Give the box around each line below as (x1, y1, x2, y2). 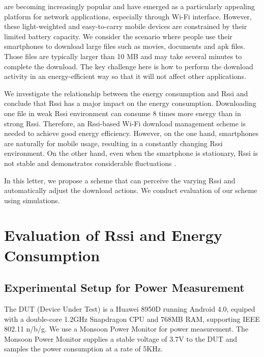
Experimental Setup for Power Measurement (4, 280, 245, 295)
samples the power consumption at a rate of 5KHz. (4, 343, 163, 354)
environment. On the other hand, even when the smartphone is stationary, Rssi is (4, 148, 258, 158)
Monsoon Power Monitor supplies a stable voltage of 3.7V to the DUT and (4, 333, 238, 344)
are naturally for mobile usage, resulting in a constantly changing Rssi (4, 138, 223, 148)
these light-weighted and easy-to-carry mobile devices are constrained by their (4, 21, 247, 32)
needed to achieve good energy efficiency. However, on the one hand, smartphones (4, 128, 258, 139)
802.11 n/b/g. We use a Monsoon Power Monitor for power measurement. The (4, 323, 249, 334)
